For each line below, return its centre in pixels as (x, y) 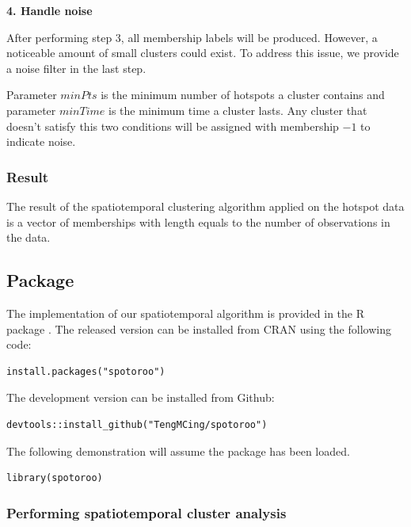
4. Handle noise (49, 10)
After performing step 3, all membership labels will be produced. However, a (192, 37)
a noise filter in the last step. (76, 68)
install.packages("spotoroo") (86, 371)
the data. (29, 237)
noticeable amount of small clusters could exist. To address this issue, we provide (203, 53)
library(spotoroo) (55, 478)
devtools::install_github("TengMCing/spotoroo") (137, 424)
